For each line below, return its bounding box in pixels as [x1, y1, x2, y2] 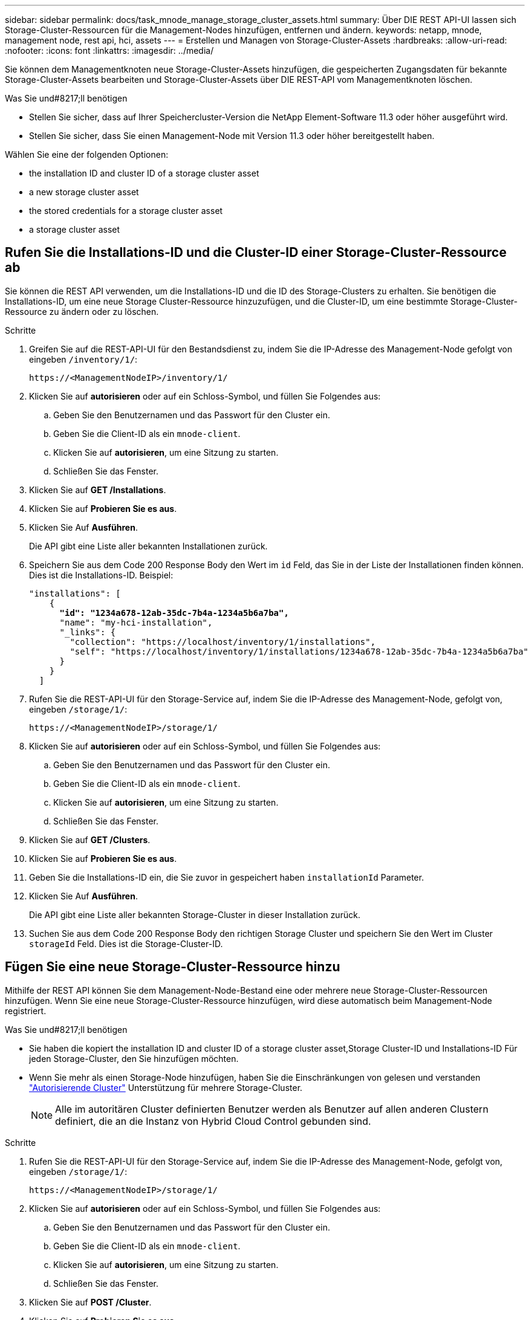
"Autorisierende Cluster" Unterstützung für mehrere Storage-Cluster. [29, 1082, 303, 1093]
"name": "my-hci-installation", [59, 617, 213, 627]
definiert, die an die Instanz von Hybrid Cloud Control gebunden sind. [55, 1115, 371, 1127]
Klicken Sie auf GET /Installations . [29, 484, 166, 495]
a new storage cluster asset [29, 187, 139, 197]
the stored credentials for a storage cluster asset [29, 205, 223, 216]
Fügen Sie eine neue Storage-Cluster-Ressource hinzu [5, 959, 340, 975]
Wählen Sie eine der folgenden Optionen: [5, 149, 169, 160]
